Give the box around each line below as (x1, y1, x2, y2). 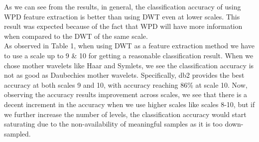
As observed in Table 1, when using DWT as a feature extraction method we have (4, 40, 255, 51)
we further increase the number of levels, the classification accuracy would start (4, 109, 247, 119)
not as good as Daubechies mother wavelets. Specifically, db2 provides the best (4, 70, 245, 80)
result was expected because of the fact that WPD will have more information (4, 21, 243, 31)
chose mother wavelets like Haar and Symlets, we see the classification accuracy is (4, 60, 254, 70)
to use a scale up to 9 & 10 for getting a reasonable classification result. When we (4, 50, 254, 60)
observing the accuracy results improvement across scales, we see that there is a (4, 89, 248, 100)
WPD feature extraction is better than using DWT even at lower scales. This (4, 11, 240, 21)
